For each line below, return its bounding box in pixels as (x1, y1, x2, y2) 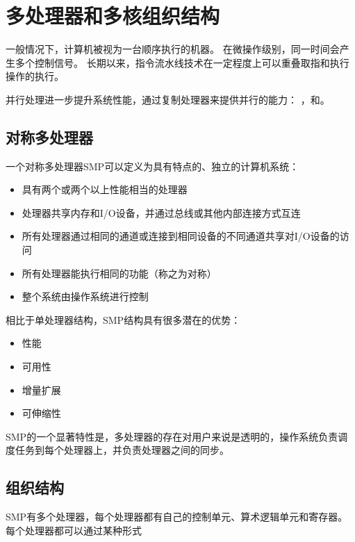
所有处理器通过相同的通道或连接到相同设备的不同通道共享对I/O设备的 (22, 229, 340, 243)
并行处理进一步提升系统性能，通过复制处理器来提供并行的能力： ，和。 (6, 92, 330, 106)
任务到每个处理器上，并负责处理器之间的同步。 (15, 443, 229, 457)
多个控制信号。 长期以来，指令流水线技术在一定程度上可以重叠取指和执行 (15, 55, 349, 69)
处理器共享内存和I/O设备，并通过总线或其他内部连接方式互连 (22, 205, 301, 220)
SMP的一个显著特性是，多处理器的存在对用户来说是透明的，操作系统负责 (6, 429, 338, 443)
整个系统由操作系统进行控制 (22, 289, 149, 304)
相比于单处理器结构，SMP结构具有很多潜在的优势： (6, 312, 241, 327)
